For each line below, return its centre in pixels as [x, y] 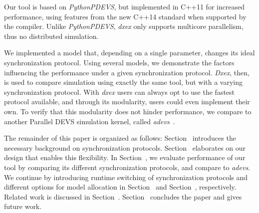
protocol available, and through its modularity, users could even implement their [127, 102]
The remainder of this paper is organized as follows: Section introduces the [120, 138]
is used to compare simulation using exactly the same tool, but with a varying [124, 82]
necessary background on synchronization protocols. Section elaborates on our [125, 147]
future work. [23, 206]
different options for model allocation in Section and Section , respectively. [120, 187]
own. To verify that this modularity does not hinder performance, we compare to [128, 111]
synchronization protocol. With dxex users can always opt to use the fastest [120, 92]
